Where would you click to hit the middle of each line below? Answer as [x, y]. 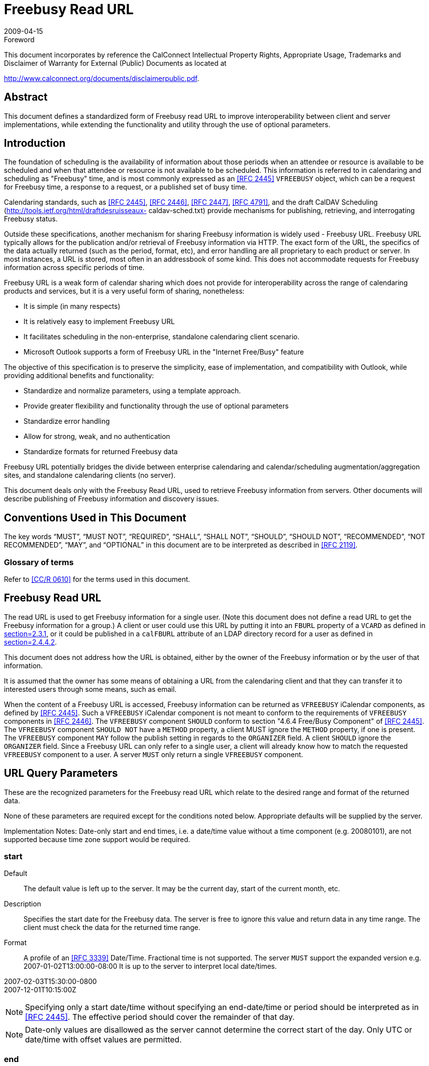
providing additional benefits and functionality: [79, 376]
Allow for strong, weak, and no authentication [97, 437]
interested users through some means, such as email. [90, 689]
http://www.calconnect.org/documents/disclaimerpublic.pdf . [102, 78]
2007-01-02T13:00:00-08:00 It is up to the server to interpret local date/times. [150, 966]
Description [23, 904]
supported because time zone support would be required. [97, 839]
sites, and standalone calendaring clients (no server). [90, 475]
